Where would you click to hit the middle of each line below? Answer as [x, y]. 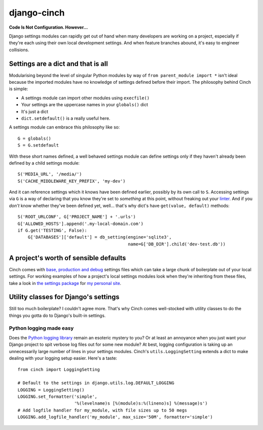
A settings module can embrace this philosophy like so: [65, 127]
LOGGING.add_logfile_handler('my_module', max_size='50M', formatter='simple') [115, 417]
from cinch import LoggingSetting [59, 369]
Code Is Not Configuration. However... [48, 27]
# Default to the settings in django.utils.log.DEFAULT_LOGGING [96, 383]
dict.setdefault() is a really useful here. [66, 118]
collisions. [19, 50]
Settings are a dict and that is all [58, 64]
